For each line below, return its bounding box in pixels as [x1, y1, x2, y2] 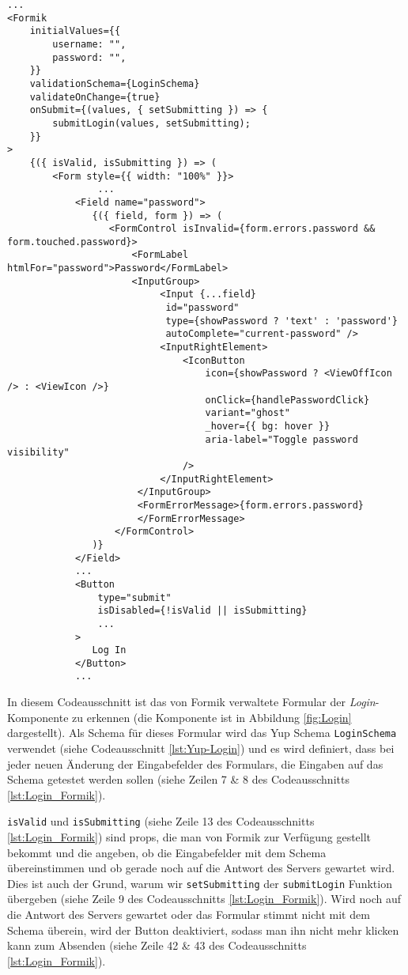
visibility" [7, 447, 70, 459]
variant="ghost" [205, 407, 290, 419]
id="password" [165, 302, 240, 314]
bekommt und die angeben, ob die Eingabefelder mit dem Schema [7, 844, 327, 860]
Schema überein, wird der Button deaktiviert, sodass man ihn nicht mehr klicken [7, 921, 399, 938]
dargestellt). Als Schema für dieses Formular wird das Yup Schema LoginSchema [7, 724, 397, 741]
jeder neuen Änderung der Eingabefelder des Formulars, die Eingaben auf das [7, 755, 383, 772]
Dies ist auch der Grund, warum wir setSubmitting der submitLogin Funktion [7, 875, 392, 891]
